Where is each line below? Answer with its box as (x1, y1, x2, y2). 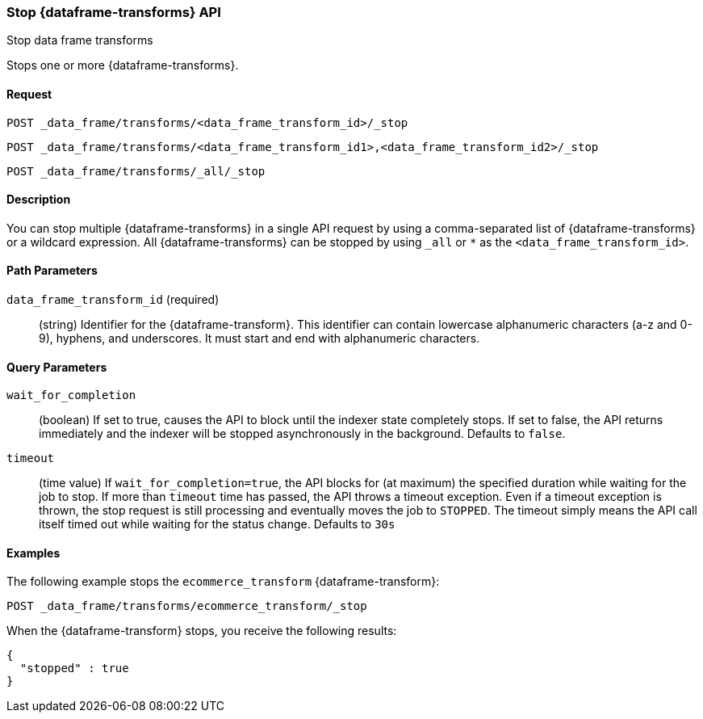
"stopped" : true (19, 662, 129, 675)
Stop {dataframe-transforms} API (6, 4, 221, 20)
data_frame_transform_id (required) (6, 292, 220, 307)
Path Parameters (6, 263, 98, 278)
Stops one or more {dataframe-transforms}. (6, 58, 239, 73)
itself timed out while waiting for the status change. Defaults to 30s (39, 517, 395, 532)
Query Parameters (6, 359, 107, 374)
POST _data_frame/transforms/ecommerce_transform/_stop (6, 599, 367, 613)
